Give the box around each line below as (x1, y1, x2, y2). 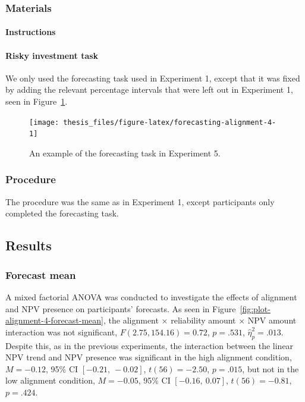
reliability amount (171, 314, 236, 326)
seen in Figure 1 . (5, 95, 68, 108)
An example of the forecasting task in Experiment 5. (29, 146, 221, 159)
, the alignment (103, 314, 159, 326)
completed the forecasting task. (5, 207, 119, 219)
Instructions (5, 26, 56, 38)
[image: (29, 118, 59, 127)
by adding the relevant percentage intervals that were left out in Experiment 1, (5, 83, 293, 96)
